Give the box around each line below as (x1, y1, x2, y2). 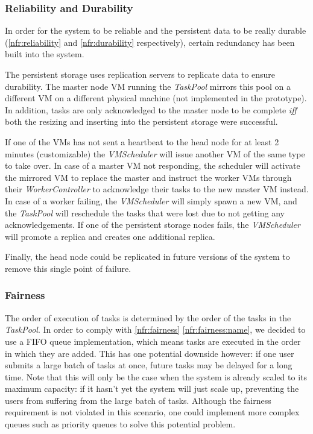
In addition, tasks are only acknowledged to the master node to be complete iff (5, 103, 297, 116)
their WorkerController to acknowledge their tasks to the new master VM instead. (5, 183, 309, 195)
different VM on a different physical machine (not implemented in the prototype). (5, 92, 307, 104)
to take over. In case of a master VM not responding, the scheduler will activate (5, 159, 300, 172)
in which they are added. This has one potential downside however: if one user (5, 347, 294, 359)
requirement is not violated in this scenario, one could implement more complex (5, 406, 300, 418)
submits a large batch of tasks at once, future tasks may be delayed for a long (5, 359, 292, 371)
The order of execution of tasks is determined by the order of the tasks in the (5, 311, 291, 324)
